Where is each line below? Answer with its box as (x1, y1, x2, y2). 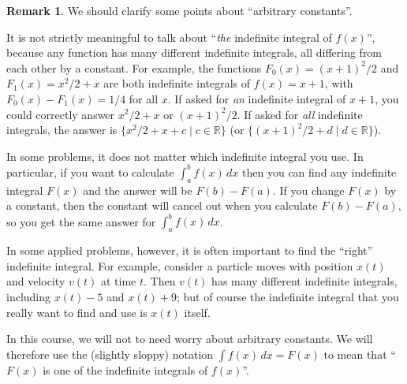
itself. (184, 304, 211, 320)
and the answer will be (83, 181, 192, 198)
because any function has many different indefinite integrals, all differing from (6, 44, 383, 61)
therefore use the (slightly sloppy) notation (6, 345, 214, 362)
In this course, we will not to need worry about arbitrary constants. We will (6, 330, 373, 347)
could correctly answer (6, 106, 115, 122)
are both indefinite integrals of (103, 75, 251, 91)
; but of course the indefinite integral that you (176, 288, 399, 304)
